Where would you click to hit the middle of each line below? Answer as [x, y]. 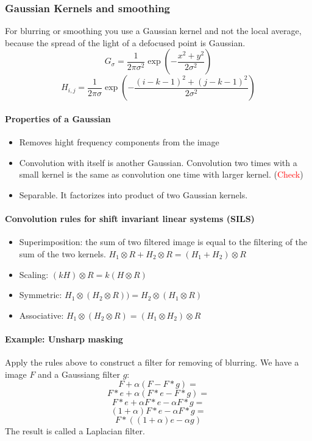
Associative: [41, 315]
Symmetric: [41, 295]
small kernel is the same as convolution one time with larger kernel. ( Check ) [161, 174]
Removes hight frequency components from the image [119, 142]
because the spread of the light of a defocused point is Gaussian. [125, 42]
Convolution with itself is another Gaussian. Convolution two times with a [158, 162]
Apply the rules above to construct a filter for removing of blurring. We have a [152, 362]
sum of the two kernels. [62, 253]
